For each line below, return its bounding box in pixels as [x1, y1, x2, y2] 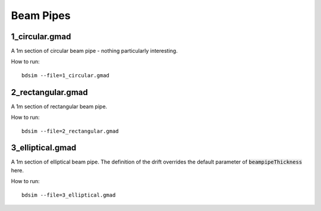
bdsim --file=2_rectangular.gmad [21, 128, 119, 134]
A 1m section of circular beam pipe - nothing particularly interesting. [11, 48, 178, 55]
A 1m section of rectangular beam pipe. [11, 103, 108, 110]
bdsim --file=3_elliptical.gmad [21, 191, 116, 199]
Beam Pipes [11, 9, 71, 22]
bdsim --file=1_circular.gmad [21, 72, 110, 78]
